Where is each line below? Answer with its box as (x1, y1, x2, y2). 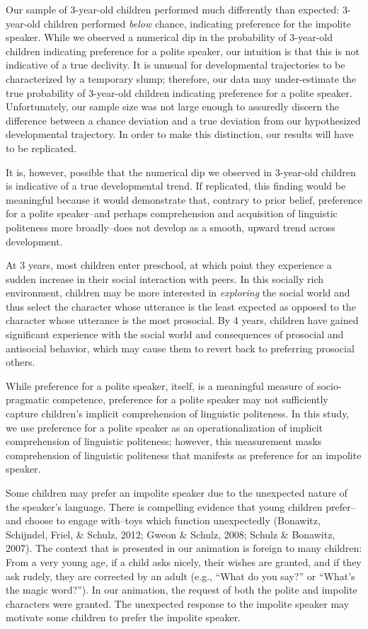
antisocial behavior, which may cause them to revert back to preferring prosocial (6, 340, 355, 355)
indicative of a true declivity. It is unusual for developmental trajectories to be (6, 57, 345, 72)
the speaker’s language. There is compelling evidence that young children (6, 499, 323, 514)
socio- (316, 378, 342, 393)
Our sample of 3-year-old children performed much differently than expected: (6, 2, 340, 16)
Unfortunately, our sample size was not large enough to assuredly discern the (6, 99, 340, 114)
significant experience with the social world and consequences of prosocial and (6, 327, 344, 342)
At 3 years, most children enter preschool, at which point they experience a (6, 258, 332, 272)
